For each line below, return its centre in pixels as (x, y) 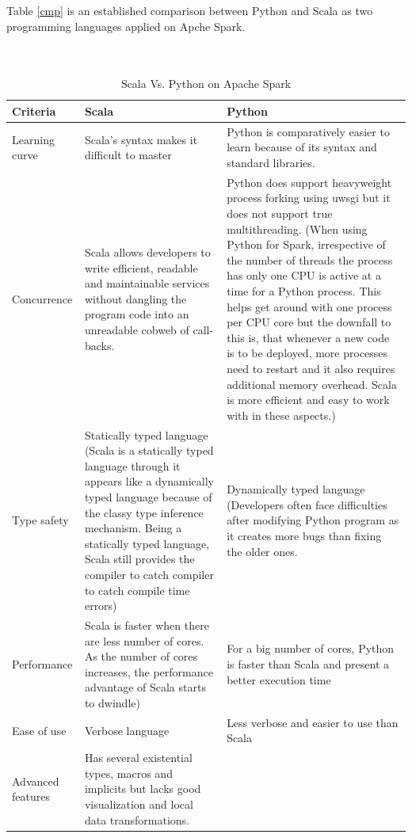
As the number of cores (141, 656)
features (31, 796)
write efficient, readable (141, 267)
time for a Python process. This (304, 291)
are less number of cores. (144, 640)
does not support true (280, 213)
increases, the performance (149, 671)
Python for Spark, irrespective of (306, 244)
